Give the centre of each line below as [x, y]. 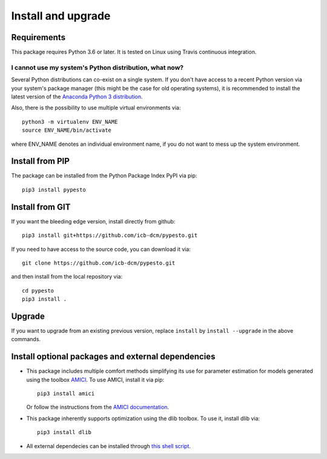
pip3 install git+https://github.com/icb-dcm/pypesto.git [110, 236]
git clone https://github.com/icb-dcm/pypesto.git [99, 263]
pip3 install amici [66, 394]
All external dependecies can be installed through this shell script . [108, 446]
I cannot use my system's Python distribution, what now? [97, 67]
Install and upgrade [61, 16]
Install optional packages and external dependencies [113, 357]
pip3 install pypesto [54, 189]
